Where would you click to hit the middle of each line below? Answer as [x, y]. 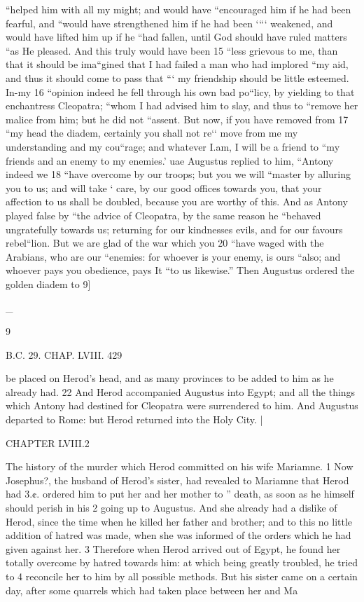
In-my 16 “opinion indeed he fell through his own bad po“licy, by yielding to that [180, 91]
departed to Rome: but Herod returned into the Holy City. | [134, 419]
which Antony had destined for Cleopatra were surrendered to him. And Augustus [182, 405]
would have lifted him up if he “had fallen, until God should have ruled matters [176, 37]
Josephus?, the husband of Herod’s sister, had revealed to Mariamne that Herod [177, 480]
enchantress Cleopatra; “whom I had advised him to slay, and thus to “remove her [182, 105]
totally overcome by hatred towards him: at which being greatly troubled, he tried [182, 562]
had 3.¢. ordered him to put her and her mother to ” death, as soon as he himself [180, 494]
